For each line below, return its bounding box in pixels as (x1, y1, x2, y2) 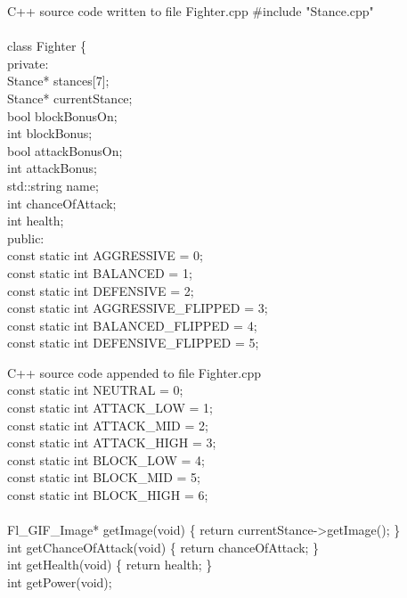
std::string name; (7, 176, 99, 194)
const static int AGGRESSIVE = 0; (7, 246, 203, 265)
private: (7, 53, 49, 72)
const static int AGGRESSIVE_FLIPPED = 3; (7, 299, 268, 317)
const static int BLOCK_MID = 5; (7, 468, 200, 487)
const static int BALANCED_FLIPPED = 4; (7, 315, 257, 334)
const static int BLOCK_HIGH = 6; (7, 486, 208, 504)
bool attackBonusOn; (7, 141, 123, 160)
